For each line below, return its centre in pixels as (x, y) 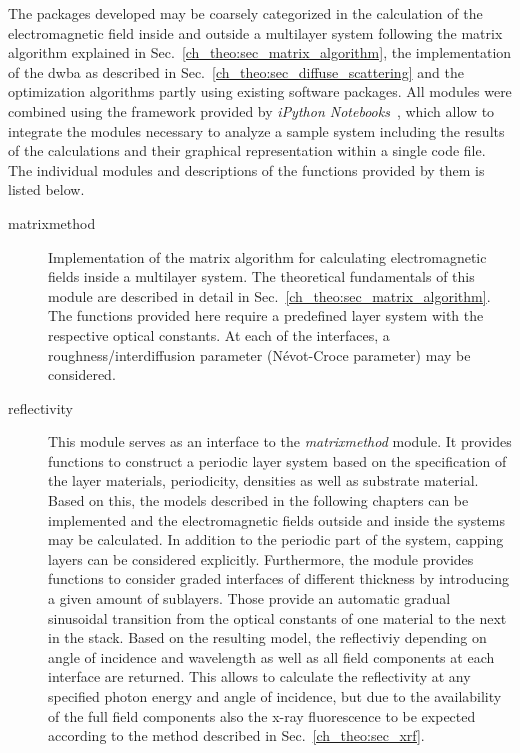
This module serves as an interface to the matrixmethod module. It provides (280, 441)
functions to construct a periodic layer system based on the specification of (277, 460)
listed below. (46, 189)
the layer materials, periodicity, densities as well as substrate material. (263, 480)
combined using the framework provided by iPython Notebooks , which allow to (251, 110)
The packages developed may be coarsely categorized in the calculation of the (245, 13)
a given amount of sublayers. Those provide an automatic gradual (249, 598)
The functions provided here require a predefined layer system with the (266, 315)
